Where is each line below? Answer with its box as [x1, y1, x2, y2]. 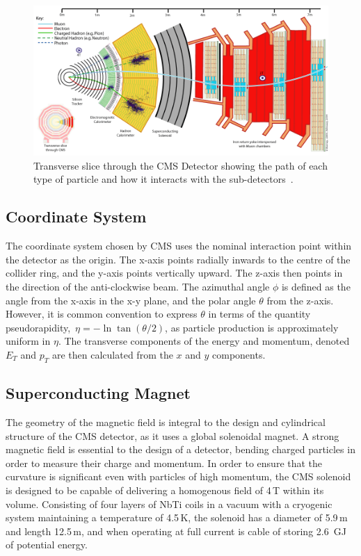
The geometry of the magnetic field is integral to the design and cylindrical [6, 415, 326, 429]
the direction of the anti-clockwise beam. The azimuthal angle [6, 279, 270, 294]
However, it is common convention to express [6, 306, 198, 321]
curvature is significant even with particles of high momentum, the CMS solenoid [6, 469, 351, 484]
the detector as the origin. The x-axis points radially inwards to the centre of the [6, 252, 351, 266]
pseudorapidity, [6, 320, 71, 334]
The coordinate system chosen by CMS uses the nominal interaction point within [6, 238, 352, 253]
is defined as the [281, 279, 351, 294]
